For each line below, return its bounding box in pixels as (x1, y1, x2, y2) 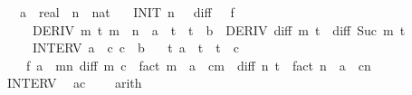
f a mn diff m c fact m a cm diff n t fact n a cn (25, 55, 371, 74)
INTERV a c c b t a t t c (32, 38, 239, 57)
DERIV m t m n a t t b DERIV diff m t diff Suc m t (32, 20, 406, 39)
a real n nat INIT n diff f (19, 3, 235, 21)
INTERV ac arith (6, 73, 142, 92)
